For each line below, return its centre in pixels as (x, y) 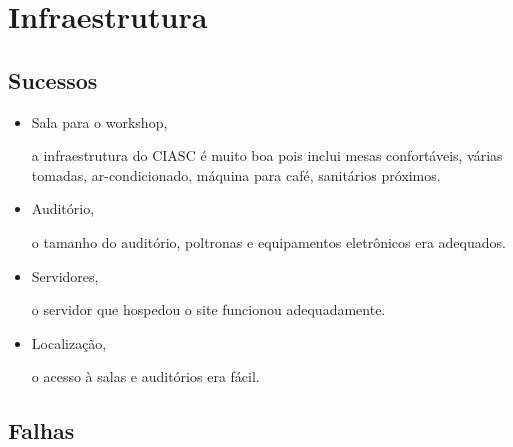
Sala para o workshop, (99, 121)
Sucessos (53, 79)
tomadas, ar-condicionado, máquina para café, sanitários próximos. (236, 174)
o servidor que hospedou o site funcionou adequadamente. (208, 309)
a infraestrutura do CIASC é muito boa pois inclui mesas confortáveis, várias (267, 155)
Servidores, (65, 275)
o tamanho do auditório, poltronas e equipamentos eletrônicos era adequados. (268, 241)
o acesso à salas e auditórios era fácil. (145, 376)
